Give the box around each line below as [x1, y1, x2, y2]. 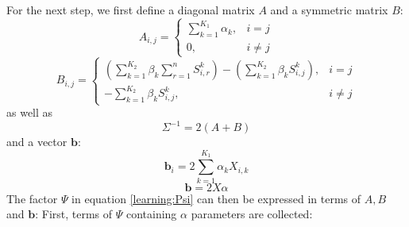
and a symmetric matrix [270, 2, 388, 17]
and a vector [6, 133, 68, 150]
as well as [6, 104, 53, 121]
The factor [6, 190, 58, 206]
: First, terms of [35, 206, 113, 222]
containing [125, 206, 177, 222]
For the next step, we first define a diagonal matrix [6, 2, 255, 17]
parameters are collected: [191, 206, 313, 222]
